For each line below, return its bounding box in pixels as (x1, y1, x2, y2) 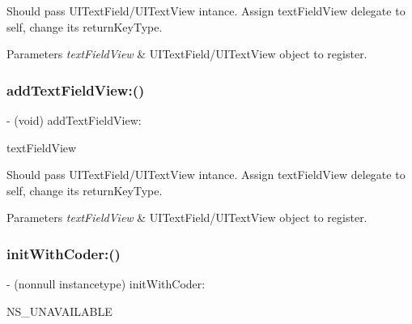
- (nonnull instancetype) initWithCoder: (6, 275, 206, 292)
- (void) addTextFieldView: (6, 112, 142, 128)
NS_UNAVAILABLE (6, 302, 113, 319)
